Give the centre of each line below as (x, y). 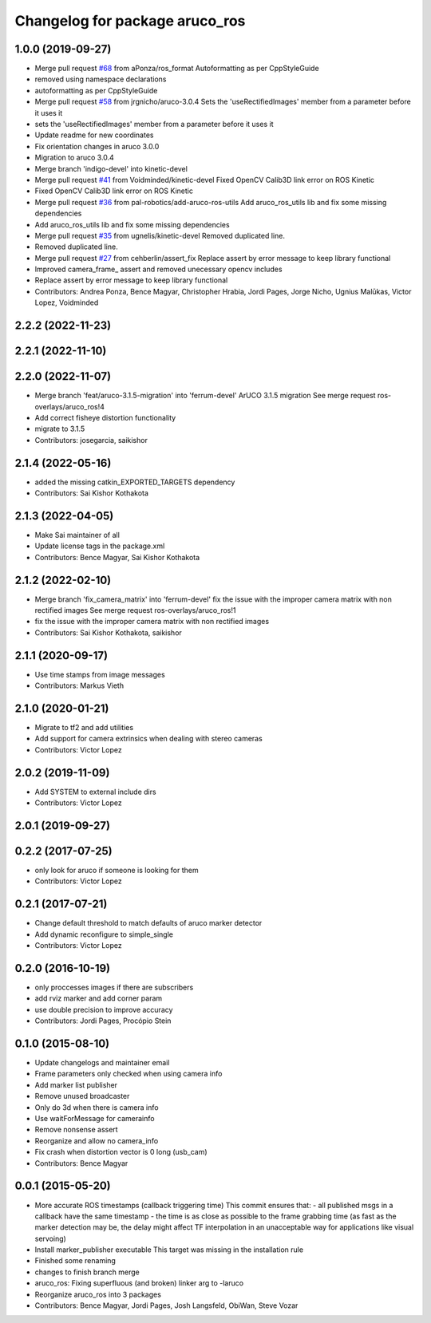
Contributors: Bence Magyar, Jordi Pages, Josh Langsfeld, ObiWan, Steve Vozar (166, 1305)
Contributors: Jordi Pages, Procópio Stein (103, 1021)
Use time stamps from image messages (100, 674)
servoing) (51, 1238)
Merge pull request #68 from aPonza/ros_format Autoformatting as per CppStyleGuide (177, 69)
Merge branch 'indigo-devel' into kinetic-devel (111, 168)
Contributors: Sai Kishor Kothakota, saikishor (109, 632)
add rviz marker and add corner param (99, 998)
